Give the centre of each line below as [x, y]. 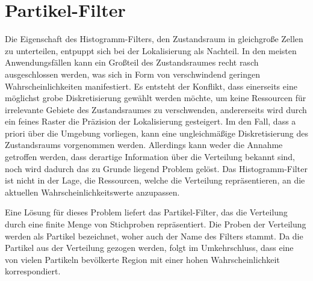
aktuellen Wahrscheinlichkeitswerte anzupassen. [92, 192]
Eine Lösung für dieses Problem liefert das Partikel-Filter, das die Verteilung [146, 212]
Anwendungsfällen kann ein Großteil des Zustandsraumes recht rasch [132, 62]
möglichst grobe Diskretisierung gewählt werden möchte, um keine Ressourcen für [156, 98]
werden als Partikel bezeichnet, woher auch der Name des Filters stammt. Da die [154, 236]
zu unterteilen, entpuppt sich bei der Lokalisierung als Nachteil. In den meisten [151, 50]
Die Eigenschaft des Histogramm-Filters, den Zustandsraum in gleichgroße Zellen [154, 39]
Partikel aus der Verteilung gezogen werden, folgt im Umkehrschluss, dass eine [149, 248]
